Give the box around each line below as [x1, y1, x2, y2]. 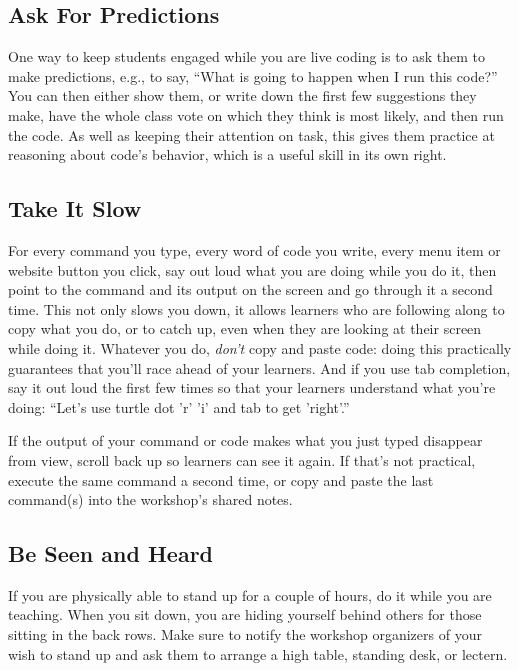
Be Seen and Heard [8, 538, 214, 569]
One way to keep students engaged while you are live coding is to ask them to [8, 46, 486, 67]
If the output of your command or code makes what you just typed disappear [8, 430, 483, 451]
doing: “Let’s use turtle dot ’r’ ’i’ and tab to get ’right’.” [8, 396, 350, 417]
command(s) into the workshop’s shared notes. [8, 489, 293, 510]
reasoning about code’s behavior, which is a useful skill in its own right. [8, 144, 447, 165]
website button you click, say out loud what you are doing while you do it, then [8, 259, 497, 280]
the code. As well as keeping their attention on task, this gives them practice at [8, 124, 495, 145]
